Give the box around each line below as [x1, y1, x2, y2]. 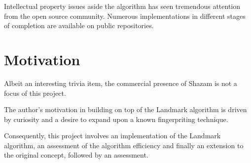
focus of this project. [4, 87, 66, 98]
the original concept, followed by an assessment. [4, 150, 148, 160]
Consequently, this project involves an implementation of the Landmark [4, 130, 221, 141]
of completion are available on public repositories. [4, 20, 154, 31]
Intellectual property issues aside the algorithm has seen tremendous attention [4, 1, 241, 11]
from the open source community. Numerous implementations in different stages [4, 10, 246, 21]
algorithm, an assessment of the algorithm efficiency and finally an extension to [4, 140, 244, 150]
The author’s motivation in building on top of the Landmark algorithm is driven [4, 104, 247, 115]
